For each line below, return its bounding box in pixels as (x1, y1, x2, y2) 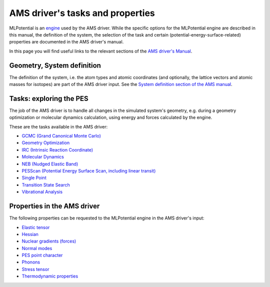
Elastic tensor (21, 224, 50, 230)
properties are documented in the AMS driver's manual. (9, 39, 124, 45)
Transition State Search (21, 181, 70, 187)
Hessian (21, 231, 38, 237)
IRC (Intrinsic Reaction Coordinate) (21, 146, 93, 152)
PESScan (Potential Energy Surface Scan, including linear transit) (21, 168, 156, 174)
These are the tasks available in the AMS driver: (9, 123, 108, 129)
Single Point (21, 175, 47, 181)
